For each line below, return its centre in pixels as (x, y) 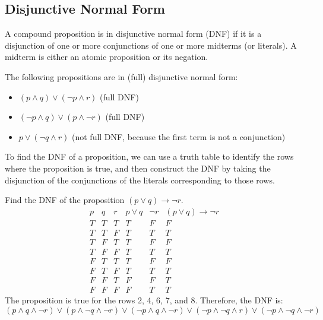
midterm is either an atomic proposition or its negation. (107, 57)
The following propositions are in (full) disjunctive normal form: (121, 76)
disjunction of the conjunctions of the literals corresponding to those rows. (140, 180)
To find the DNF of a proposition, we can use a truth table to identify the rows (149, 156)
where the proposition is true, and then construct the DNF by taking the (138, 168)
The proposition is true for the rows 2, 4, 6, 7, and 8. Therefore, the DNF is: (144, 300)
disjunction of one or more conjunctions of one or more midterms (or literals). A (151, 45)
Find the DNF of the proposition (65, 200)
